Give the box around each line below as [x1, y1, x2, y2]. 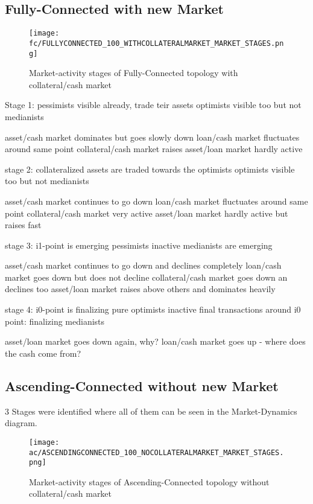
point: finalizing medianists [5, 314, 105, 327]
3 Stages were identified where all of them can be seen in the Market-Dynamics [5, 404, 297, 417]
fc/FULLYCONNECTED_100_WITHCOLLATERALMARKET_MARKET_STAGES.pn [29, 39, 284, 48]
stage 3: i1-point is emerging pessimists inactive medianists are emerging [5, 238, 273, 251]
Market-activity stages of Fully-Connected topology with [29, 66, 238, 79]
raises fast [5, 219, 42, 231]
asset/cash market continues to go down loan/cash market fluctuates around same [5, 194, 308, 207]
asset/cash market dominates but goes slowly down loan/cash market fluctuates [5, 130, 300, 143]
